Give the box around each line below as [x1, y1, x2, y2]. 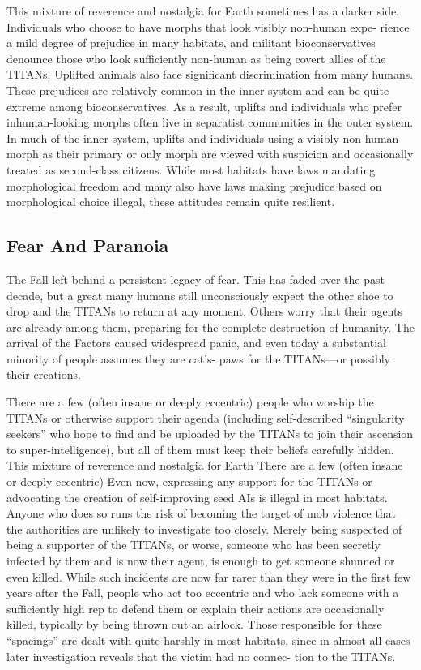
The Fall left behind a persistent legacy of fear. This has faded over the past [6, 270, 385, 287]
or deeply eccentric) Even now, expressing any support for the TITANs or [6, 473, 372, 490]
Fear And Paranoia [6, 233, 169, 258]
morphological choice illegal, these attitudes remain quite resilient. [6, 193, 335, 210]
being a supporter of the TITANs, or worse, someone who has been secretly [6, 536, 381, 553]
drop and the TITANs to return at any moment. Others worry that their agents [6, 303, 402, 320]
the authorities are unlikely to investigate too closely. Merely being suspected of [6, 520, 402, 537]
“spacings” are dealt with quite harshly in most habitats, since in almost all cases [6, 631, 410, 648]
